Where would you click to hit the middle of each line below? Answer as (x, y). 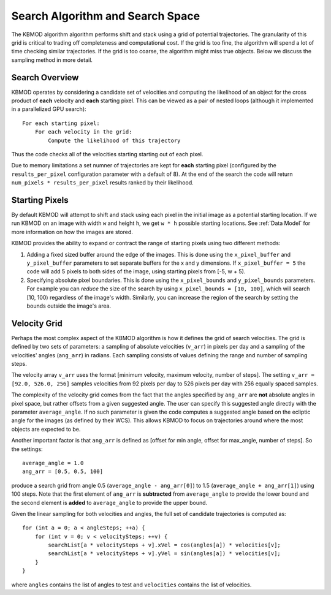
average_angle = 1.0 (53, 463)
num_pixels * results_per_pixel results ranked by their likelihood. (102, 183)
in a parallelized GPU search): (49, 109)
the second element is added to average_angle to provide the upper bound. (109, 502)
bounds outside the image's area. (69, 306)
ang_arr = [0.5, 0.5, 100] (63, 472)
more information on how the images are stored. (72, 232)
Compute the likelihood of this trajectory (114, 140)
